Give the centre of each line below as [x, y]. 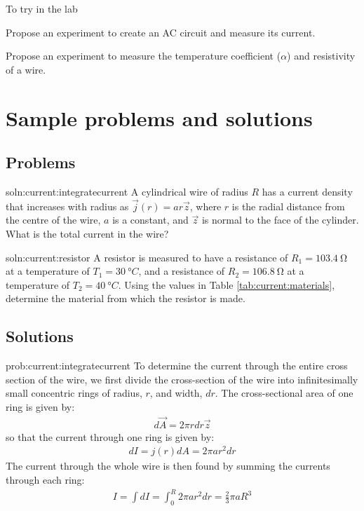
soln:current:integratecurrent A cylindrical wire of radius [127, 191]
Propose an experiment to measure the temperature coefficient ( [143, 56]
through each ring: [45, 480]
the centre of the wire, [53, 220]
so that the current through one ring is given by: [110, 436]
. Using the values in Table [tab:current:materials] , [227, 284]
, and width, [176, 393]
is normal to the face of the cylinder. [280, 220]
